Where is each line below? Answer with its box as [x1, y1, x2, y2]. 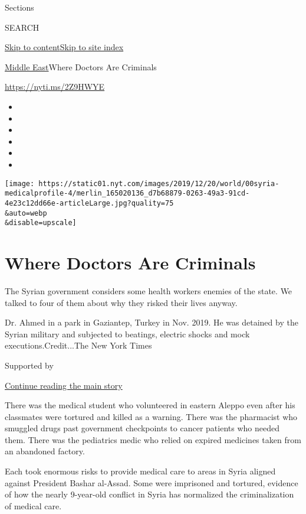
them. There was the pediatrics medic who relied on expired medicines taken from [5, 433, 301, 445]
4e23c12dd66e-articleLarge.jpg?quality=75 [5, 199, 174, 207]
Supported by [5, 359, 54, 371]
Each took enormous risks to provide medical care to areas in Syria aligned [5, 465, 276, 477]
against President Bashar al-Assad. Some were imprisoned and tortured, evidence [5, 476, 298, 489]
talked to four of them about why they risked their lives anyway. [5, 296, 238, 308]
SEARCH [5, 21, 40, 33]
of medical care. [5, 499, 62, 512]
